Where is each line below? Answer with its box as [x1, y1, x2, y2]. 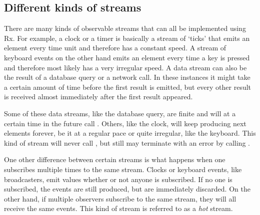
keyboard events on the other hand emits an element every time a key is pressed [4, 52, 250, 62]
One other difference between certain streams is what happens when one [4, 154, 225, 165]
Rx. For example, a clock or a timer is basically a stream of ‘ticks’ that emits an [4, 32, 250, 43]
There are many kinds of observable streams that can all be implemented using [4, 23, 246, 33]
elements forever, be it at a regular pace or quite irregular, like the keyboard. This [4, 128, 256, 138]
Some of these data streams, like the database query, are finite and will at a [4, 108, 236, 118]
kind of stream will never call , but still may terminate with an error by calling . [4, 137, 250, 148]
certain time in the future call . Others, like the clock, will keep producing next [4, 118, 246, 128]
